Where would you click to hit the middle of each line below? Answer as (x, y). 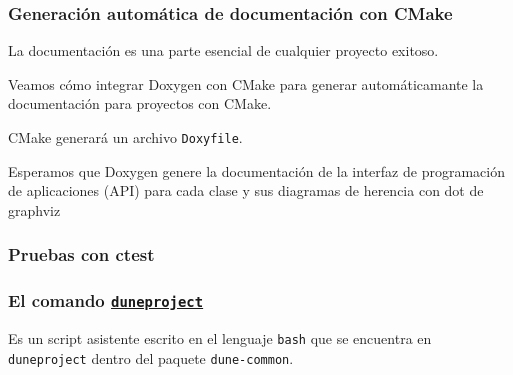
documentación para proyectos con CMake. (140, 103)
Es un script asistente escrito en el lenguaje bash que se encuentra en (220, 338)
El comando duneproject (106, 300)
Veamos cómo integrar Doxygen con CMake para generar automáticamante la (246, 83)
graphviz (34, 209)
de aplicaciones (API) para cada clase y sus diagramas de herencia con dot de (246, 190)
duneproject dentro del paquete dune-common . (151, 357)
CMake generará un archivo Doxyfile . (125, 137)
